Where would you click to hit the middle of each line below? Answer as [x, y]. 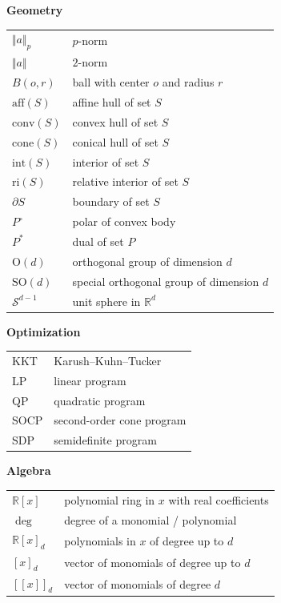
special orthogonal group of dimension [166, 281]
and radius [188, 82]
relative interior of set [125, 181]
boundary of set [111, 201]
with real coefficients [219, 499]
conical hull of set [115, 141]
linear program [90, 380]
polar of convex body [124, 221]
